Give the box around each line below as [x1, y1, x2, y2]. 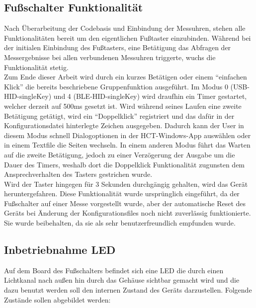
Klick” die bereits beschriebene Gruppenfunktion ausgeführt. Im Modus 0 [4, 81, 228, 91]
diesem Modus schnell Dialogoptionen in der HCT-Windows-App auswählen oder [4, 130, 251, 140]
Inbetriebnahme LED [4, 242, 116, 257]
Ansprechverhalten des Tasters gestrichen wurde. [4, 169, 153, 179]
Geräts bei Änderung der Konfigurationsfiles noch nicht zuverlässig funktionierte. [4, 208, 251, 218]
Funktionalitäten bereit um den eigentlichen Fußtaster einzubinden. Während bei [4, 32, 251, 43]
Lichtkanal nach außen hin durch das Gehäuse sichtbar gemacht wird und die [4, 275, 240, 285]
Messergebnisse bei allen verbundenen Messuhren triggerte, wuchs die [4, 52, 216, 62]
